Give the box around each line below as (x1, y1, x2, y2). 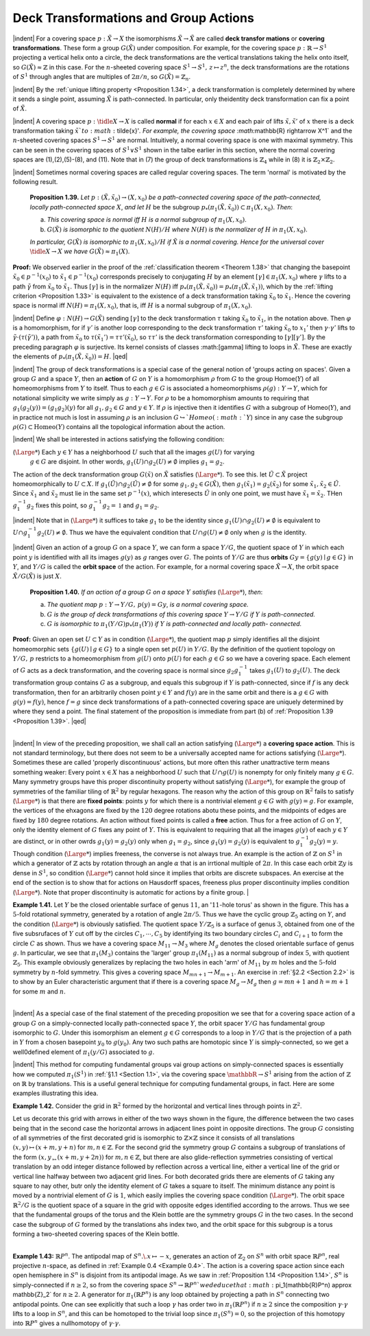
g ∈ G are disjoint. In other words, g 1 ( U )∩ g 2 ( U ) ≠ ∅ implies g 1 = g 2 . (29, 457, 225, 467)
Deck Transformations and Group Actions (12, 10, 255, 25)
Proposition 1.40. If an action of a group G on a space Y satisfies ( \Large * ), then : (29, 588, 263, 596)
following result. (12, 178, 58, 186)
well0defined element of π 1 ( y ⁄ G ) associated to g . (12, 1048, 155, 1057)
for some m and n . (12, 987, 66, 995)
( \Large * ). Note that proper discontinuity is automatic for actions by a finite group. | (12, 888, 249, 896)
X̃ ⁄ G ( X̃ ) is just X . (12, 572, 62, 580)
